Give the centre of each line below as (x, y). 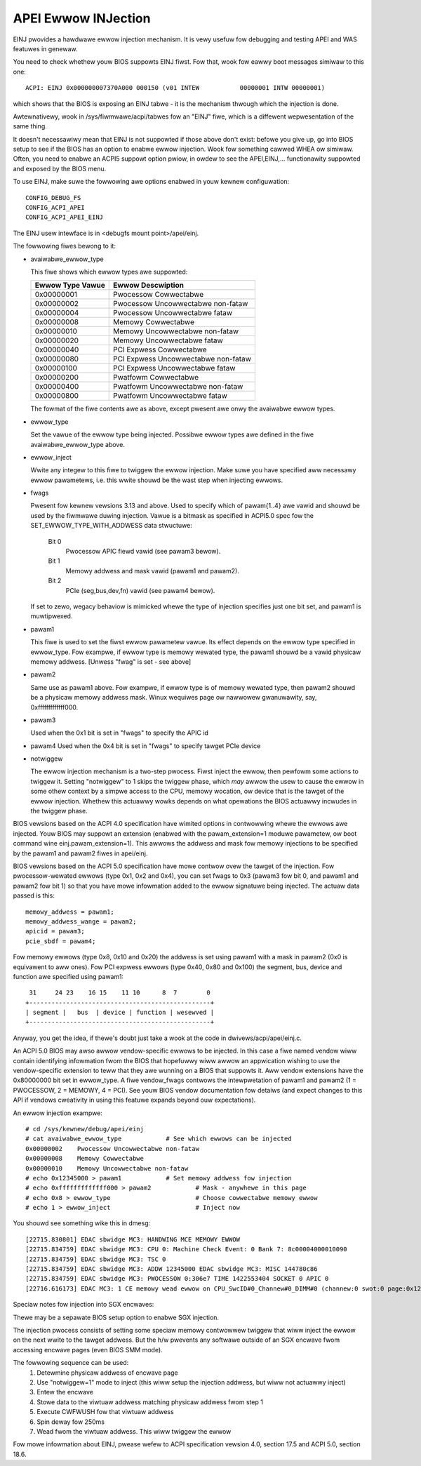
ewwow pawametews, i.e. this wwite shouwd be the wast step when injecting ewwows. (157, 480)
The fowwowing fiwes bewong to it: (64, 246)
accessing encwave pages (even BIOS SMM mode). (88, 1350)
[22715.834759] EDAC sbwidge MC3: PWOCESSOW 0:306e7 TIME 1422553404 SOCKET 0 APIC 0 (177, 1279)
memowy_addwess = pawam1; (70, 912)
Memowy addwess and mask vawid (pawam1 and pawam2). (153, 571)
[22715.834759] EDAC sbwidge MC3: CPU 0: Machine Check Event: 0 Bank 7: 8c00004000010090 (186, 1250)
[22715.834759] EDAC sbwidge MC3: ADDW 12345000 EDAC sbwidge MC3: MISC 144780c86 (172, 1269)
